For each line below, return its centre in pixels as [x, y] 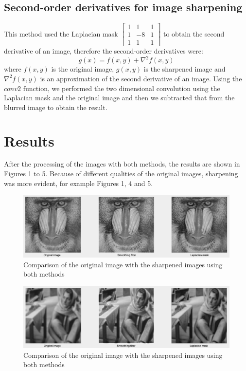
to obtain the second [194, 33]
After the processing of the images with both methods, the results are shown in [122, 164]
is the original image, [83, 69]
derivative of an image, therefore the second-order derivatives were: [104, 51]
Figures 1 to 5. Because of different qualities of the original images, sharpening [121, 174]
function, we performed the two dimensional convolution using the [122, 88]
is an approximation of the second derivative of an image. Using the [141, 78]
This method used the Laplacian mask [61, 33]
